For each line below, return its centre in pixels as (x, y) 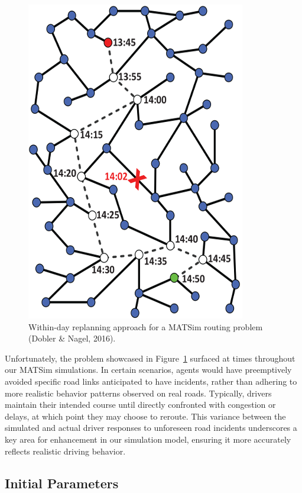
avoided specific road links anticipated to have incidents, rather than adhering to (151, 381)
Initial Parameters (62, 483)
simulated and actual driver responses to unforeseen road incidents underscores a (151, 428)
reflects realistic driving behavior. (65, 451)
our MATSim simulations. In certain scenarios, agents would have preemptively (148, 370)
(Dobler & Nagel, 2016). (72, 338)
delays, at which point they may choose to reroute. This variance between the (145, 416)
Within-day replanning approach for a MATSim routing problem (146, 326)
